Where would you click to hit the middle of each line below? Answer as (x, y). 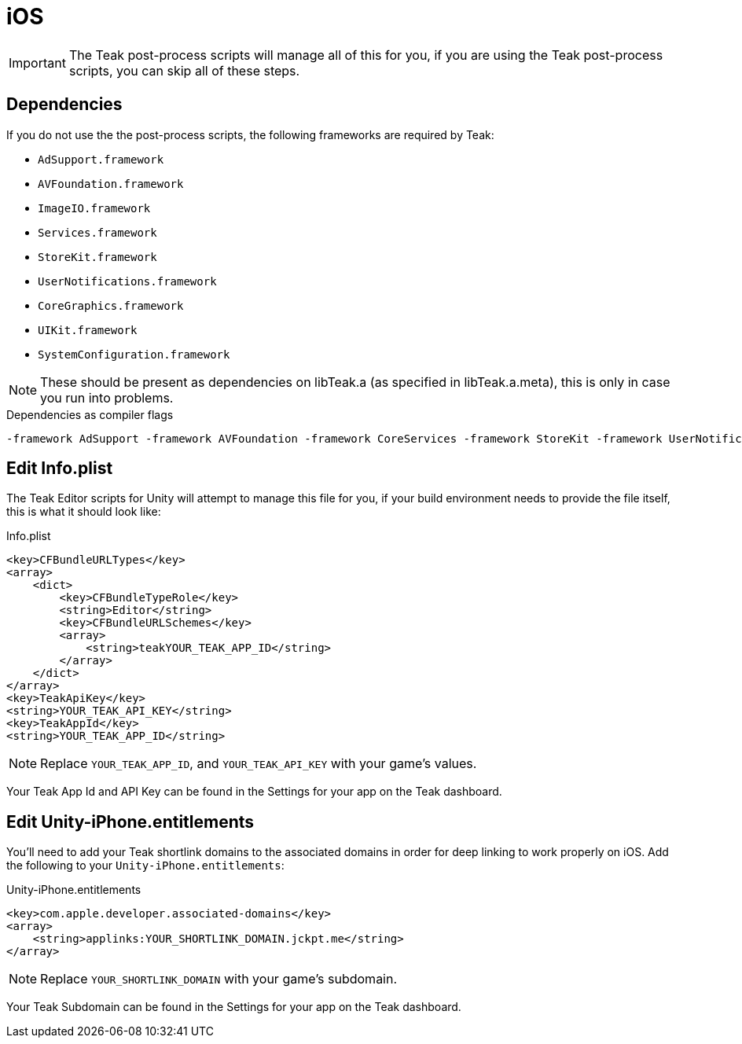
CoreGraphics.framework (111, 305)
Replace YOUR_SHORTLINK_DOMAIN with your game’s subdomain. (219, 979)
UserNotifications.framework (127, 281)
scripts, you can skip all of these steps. (184, 70)
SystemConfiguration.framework (134, 354)
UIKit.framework (88, 330)
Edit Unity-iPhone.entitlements (130, 822)
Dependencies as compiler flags (90, 414)
